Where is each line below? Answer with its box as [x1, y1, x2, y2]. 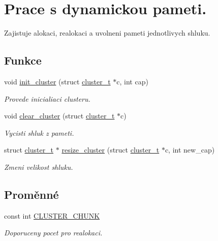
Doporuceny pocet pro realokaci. [4, 227, 103, 238]
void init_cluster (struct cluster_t [4, 76, 111, 86]
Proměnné [4, 186, 59, 202]
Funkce [4, 52, 42, 68]
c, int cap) [116, 76, 148, 86]
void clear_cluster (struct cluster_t [4, 110, 115, 121]
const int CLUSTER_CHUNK [4, 210, 100, 221]
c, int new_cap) [165, 144, 215, 155]
